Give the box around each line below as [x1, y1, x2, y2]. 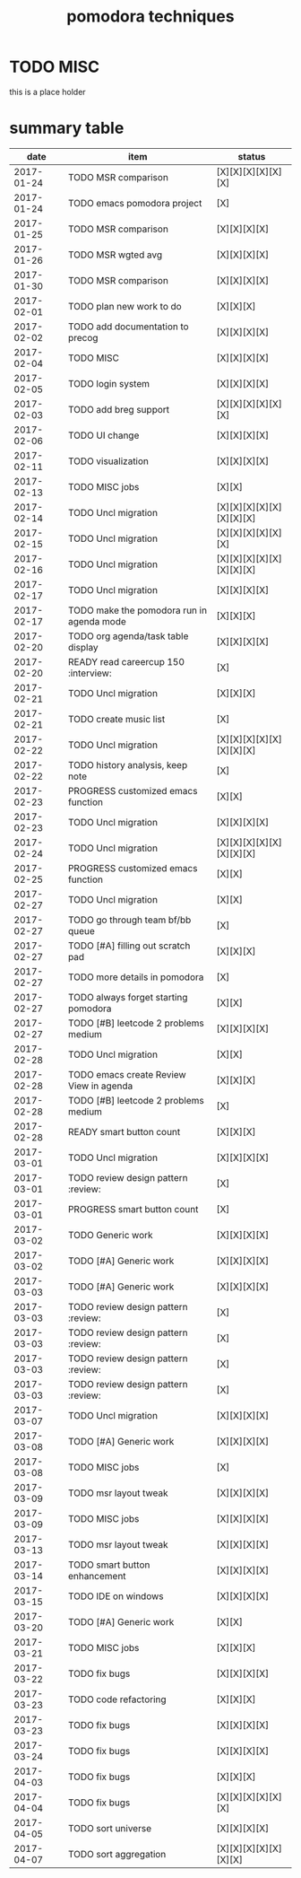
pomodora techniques [66, 6, 235, 27]
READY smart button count [67, 1125, 181, 1138]
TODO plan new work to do [67, 300, 182, 312]
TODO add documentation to [67, 320, 190, 333]
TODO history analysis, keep [67, 758, 188, 771]
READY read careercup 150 [67, 655, 185, 668]
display [67, 641, 99, 653]
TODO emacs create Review [67, 1068, 186, 1080]
